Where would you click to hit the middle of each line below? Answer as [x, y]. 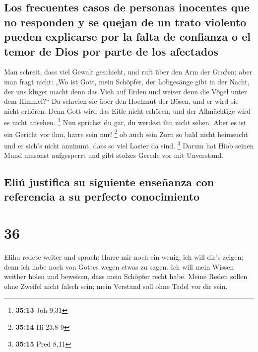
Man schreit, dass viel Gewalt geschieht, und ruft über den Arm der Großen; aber [128, 72]
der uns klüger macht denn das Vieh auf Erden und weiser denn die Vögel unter [126, 91]
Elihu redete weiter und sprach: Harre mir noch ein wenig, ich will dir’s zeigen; [124, 256]
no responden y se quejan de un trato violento [125, 22]
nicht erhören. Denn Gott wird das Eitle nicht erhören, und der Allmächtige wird [128, 110]
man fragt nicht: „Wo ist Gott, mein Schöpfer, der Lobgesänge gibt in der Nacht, [127, 81]
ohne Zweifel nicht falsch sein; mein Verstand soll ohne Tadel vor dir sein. [116, 286]
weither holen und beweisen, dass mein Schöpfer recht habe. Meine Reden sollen [126, 276]
